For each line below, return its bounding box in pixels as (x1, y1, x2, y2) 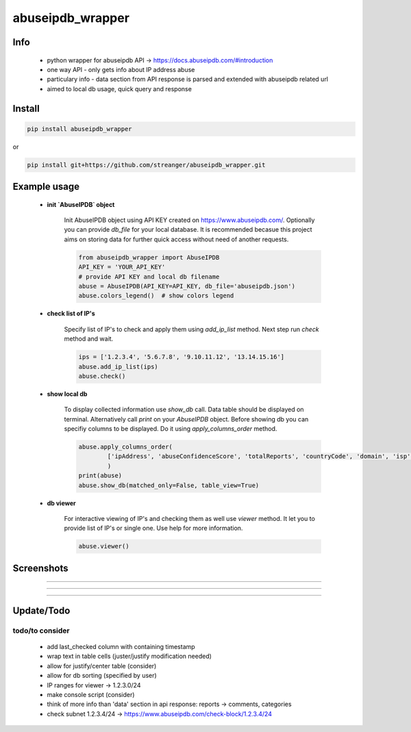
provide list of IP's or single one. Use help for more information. (64, 524, 243, 533)
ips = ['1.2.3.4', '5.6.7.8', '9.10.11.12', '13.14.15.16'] (78, 353, 285, 361)
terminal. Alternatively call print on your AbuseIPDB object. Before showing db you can (64, 415, 309, 423)
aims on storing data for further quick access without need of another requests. (64, 235, 289, 243)
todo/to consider (12, 626, 70, 635)
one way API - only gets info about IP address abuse (47, 65, 195, 73)
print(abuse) (78, 472, 123, 480)
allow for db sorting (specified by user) (47, 672, 157, 680)
